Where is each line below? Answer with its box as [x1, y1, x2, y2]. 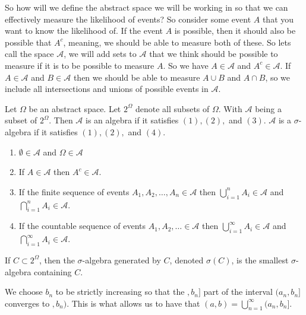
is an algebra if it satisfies [86, 114, 179, 126]
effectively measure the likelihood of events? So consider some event [5, 12, 251, 25]
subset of [5, 114, 37, 126]
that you [262, 12, 294, 25]
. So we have [163, 59, 209, 71]
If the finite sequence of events [18, 185, 130, 198]
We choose [5, 285, 43, 298]
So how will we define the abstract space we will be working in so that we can [5, 1, 288, 13]
